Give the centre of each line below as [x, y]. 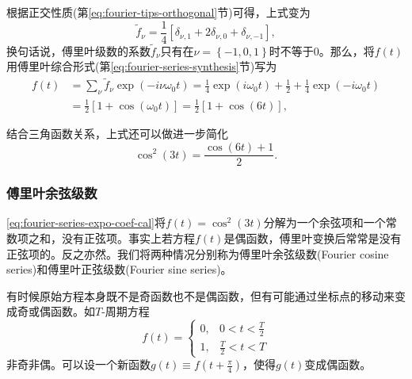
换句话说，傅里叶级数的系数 [78, 50]
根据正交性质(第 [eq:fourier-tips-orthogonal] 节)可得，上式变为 [158, 12]
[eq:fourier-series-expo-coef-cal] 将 [86, 222]
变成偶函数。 [338, 364]
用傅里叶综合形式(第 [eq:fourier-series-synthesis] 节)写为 [142, 66]
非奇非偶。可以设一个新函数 [78, 364]
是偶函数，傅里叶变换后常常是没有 [313, 237]
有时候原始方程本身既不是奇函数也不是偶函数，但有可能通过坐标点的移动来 [200, 295]
